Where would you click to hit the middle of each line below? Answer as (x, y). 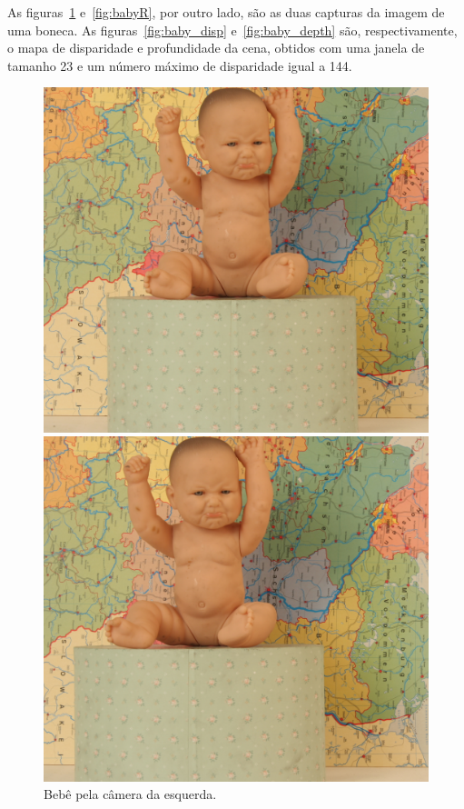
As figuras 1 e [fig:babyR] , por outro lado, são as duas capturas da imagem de (226, 12)
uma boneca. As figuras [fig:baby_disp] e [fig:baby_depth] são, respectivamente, (232, 30)
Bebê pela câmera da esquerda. (130, 794)
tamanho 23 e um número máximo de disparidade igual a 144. (180, 65)
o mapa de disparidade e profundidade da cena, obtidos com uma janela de (216, 48)
